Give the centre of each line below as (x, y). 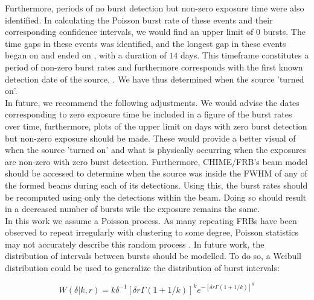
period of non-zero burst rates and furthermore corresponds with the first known (154, 67)
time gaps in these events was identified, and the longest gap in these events (146, 43)
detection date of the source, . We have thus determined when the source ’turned (155, 79)
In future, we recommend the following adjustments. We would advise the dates (152, 102)
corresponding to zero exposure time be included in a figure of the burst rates (149, 114)
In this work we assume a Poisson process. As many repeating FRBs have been (151, 220)
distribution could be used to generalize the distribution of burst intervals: (142, 268)
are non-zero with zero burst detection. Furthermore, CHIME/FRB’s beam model (156, 161)
